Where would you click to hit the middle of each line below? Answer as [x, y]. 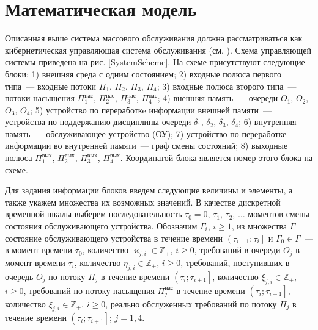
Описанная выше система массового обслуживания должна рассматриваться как [154, 38]
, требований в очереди [237, 250]
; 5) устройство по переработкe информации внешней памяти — [151, 109]
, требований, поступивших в [235, 263]
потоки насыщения [40, 98]
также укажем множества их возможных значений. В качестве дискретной [143, 202]
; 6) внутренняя [268, 122]
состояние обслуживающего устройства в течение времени [114, 238]
